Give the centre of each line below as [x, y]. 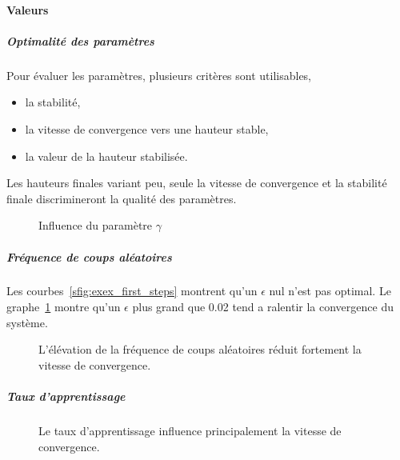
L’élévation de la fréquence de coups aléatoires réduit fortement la [200, 349]
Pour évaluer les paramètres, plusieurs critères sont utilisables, [159, 75]
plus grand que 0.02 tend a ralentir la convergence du [263, 307]
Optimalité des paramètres [80, 40]
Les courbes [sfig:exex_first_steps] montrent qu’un [132, 291]
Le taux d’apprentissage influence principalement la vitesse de [190, 430]
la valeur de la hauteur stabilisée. [106, 156]
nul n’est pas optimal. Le [330, 291]
